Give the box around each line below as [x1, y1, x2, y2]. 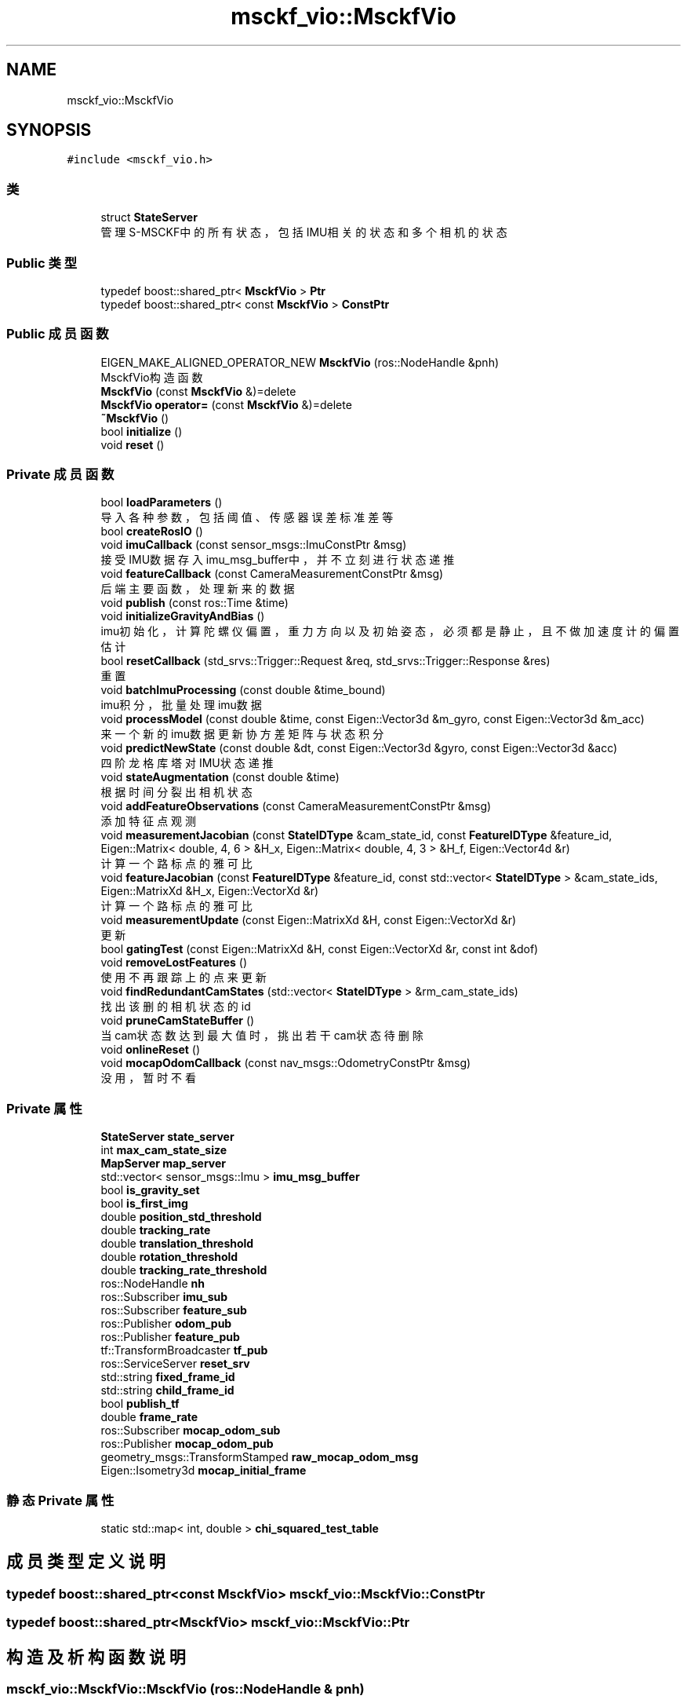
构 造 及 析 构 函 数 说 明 [6, 1646, 186, 1667]
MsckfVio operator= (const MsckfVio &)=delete [100, 397, 352, 411]
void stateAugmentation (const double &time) [100, 770, 340, 784]
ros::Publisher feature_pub [100, 1330, 240, 1344]
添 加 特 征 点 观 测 [100, 814, 197, 828]
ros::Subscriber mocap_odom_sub [100, 1423, 281, 1438]
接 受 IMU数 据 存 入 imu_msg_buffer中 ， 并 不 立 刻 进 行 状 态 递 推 [100, 553, 455, 567]
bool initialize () [100, 424, 183, 438]
